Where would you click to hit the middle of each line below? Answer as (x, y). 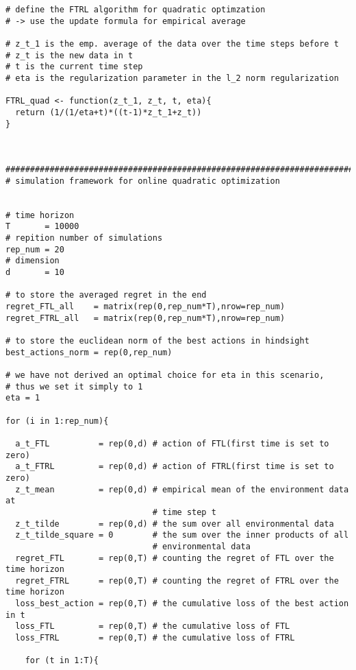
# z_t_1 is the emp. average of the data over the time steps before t (172, 44)
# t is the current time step (74, 67)
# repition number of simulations (84, 238)
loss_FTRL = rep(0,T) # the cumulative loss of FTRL (155, 638)
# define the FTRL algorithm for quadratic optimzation (136, 10)
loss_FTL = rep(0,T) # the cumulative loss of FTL (153, 626)
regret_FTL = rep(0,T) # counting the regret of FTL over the (175, 558)
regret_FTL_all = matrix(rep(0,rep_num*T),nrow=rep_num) (145, 307)
